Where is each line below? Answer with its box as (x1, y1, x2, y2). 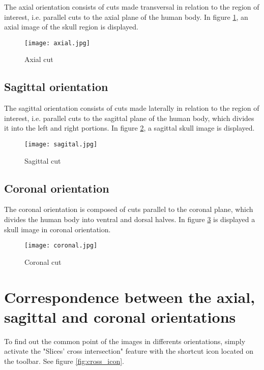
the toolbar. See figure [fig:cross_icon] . (4, 356, 124, 366)
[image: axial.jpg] (24, 39, 90, 47)
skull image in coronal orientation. (4, 224, 111, 234)
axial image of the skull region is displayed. (4, 21, 138, 32)
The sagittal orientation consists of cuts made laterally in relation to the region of (4, 103, 259, 113)
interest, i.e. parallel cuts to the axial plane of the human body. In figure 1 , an (4, 11, 248, 22)
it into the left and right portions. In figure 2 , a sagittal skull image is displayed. (4, 122, 255, 133)
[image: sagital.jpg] (24, 141, 98, 148)
